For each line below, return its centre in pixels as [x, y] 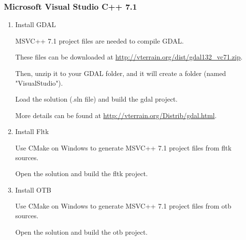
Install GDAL [36, 24]
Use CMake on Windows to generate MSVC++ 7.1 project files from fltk [123, 147]
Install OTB [33, 189]
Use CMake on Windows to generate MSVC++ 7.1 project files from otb [123, 206]
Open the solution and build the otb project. [81, 232]
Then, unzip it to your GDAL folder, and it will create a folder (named [121, 73]
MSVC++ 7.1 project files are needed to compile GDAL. [100, 40]
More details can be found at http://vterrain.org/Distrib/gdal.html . [116, 115]
